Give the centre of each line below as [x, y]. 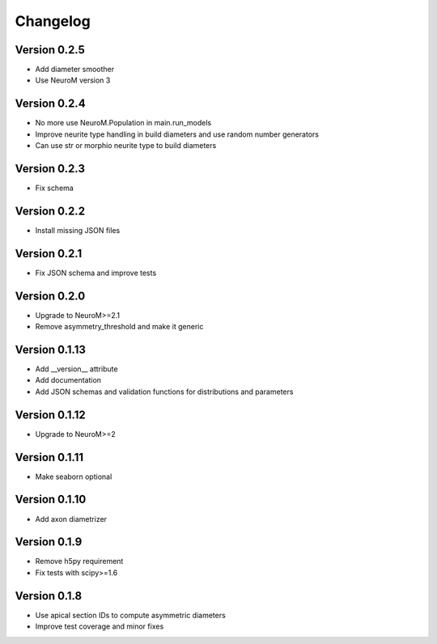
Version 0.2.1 [49, 254]
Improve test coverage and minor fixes [100, 626]
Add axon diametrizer [71, 519]
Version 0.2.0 [50, 296]
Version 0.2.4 [50, 104]
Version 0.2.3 [50, 169]
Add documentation [68, 380]
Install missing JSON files [78, 230]
